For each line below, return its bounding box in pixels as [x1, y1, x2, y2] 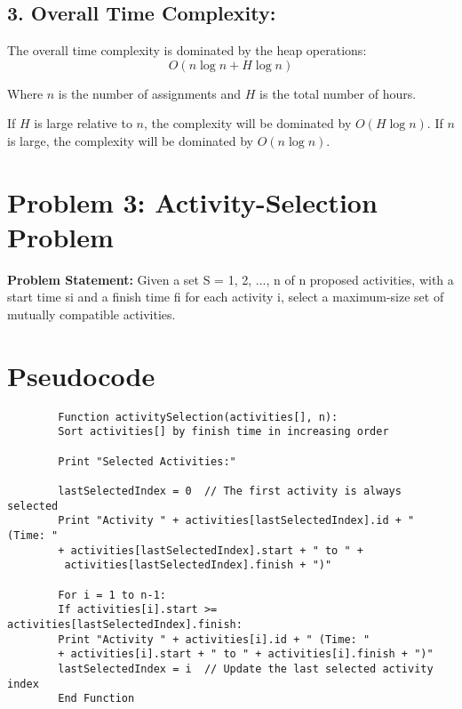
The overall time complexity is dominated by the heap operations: [7, 41, 367, 60]
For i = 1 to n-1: [58, 588, 166, 601]
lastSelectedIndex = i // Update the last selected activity [58, 662, 434, 675]
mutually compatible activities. [7, 305, 176, 324]
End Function [58, 692, 135, 705]
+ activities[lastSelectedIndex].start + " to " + [58, 544, 363, 557]
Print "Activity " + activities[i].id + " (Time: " [58, 632, 370, 646]
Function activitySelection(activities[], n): [58, 410, 339, 423]
